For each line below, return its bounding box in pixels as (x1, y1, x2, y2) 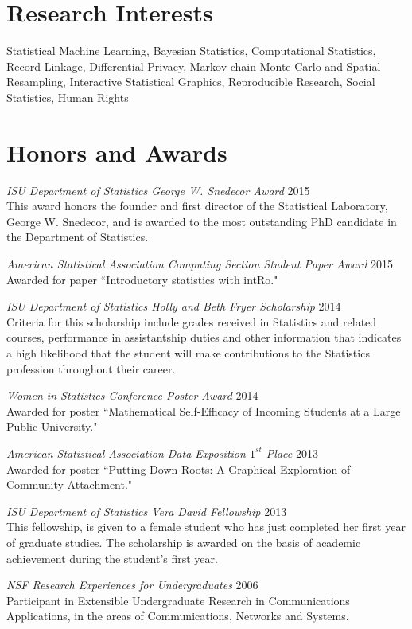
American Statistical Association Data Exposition (6, 444, 246, 461)
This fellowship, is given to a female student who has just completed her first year (6, 518, 406, 535)
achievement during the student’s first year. (6, 549, 218, 566)
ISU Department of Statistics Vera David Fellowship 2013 (6, 502, 287, 519)
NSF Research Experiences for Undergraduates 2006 (6, 576, 258, 593)
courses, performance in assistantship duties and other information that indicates (6, 329, 402, 346)
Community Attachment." (6, 476, 133, 493)
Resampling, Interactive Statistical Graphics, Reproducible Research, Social (6, 73, 375, 90)
